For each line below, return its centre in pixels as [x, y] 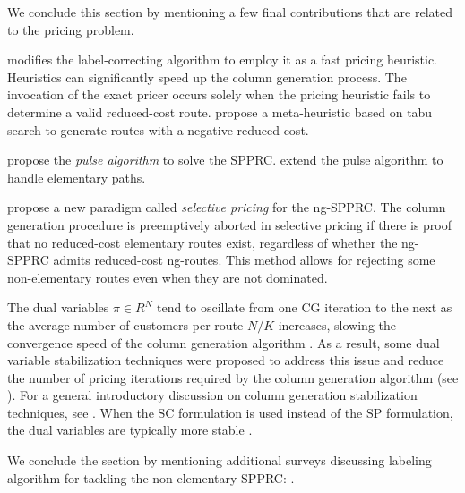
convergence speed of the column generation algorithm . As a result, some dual [224, 342]
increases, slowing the [337, 324]
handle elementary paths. [77, 177]
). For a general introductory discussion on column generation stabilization [212, 395]
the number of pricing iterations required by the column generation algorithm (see [233, 377]
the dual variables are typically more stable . [130, 430]
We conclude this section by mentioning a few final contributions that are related [230, 12]
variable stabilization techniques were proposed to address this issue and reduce [226, 360]
